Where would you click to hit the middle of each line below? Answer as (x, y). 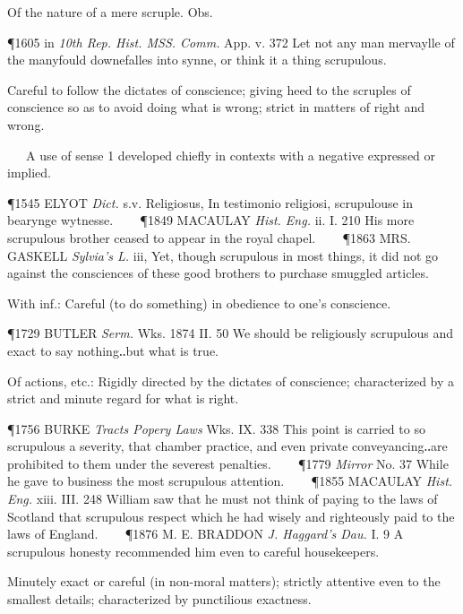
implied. (30, 173)
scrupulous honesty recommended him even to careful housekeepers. (193, 551)
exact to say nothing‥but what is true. (113, 350)
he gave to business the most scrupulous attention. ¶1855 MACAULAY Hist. (230, 481)
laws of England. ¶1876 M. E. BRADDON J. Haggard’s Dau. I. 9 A (206, 534)
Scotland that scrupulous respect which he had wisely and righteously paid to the (231, 516)
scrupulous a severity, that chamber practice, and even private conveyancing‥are (227, 446)
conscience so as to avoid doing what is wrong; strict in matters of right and (216, 107)
